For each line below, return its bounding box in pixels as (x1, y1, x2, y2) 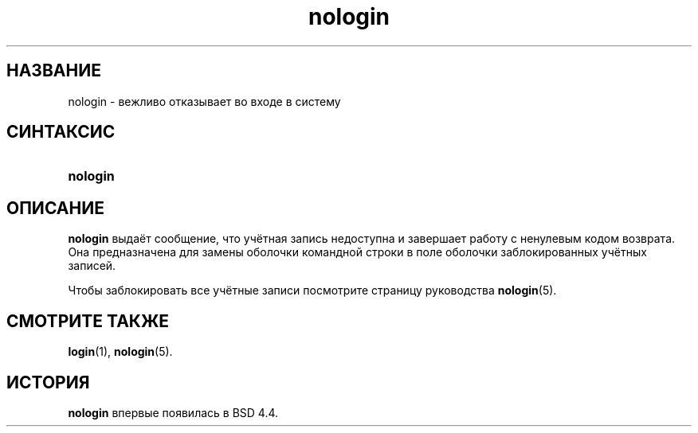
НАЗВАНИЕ (6, 60, 101, 81)
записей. (68, 259, 116, 273)
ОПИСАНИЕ (6, 197, 104, 218)
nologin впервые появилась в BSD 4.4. (68, 405, 279, 419)
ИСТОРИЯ (6, 372, 90, 392)
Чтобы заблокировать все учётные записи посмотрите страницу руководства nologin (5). (68, 283, 557, 298)
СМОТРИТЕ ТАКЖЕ (6, 310, 170, 331)
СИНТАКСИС (6, 122, 116, 142)
